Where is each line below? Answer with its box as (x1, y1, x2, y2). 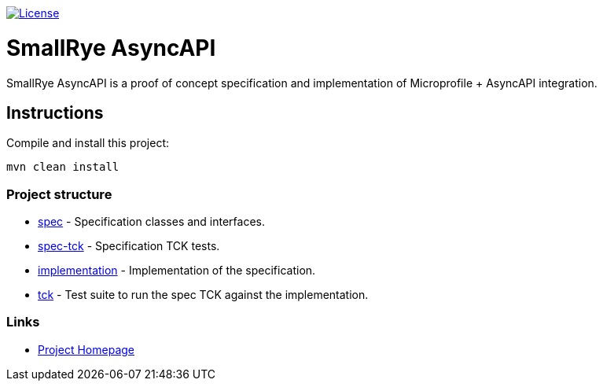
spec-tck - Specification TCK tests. (38, 239, 220, 253)
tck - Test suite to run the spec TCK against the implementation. (38, 288, 369, 302)
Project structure (6, 186, 112, 202)
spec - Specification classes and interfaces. (38, 215, 266, 229)
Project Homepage (38, 342, 134, 356)
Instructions (6, 102, 104, 123)
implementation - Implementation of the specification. (38, 264, 316, 278)
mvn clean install (6, 160, 119, 174)
